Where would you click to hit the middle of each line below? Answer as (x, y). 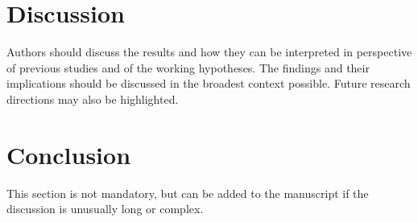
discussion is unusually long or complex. (105, 209)
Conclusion (69, 154)
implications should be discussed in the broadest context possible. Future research (209, 83)
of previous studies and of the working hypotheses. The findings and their (188, 67)
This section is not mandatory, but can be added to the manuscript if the (188, 193)
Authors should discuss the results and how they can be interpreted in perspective (209, 52)
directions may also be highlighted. (93, 99)
